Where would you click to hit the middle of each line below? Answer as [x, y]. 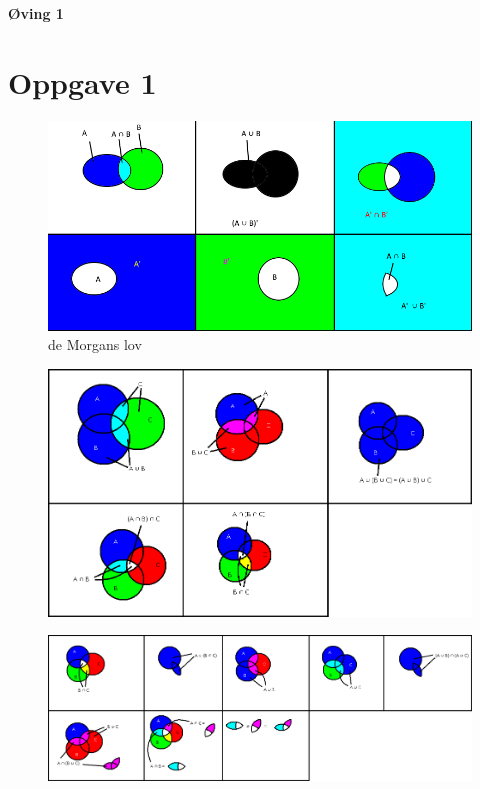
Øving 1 [36, 13]
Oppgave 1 [82, 81]
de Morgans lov [95, 344]
